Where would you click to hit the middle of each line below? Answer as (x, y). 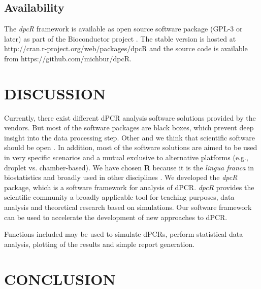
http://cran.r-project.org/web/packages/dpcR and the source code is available (126, 48)
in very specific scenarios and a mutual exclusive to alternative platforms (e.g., (126, 157)
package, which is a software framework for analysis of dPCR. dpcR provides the (129, 187)
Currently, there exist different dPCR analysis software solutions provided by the (130, 117)
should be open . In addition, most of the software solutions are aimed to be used (131, 147)
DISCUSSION (55, 93)
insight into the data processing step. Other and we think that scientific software (130, 137)
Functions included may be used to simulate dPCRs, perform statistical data (124, 234)
